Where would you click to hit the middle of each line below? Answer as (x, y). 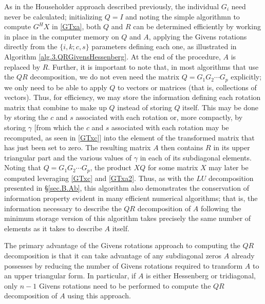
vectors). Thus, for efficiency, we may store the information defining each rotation (132, 97)
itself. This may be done (221, 107)
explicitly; (246, 77)
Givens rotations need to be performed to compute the (125, 285)
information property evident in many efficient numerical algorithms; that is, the (131, 198)
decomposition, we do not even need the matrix (105, 77)
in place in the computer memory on (62, 36)
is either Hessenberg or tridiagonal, (201, 276)
